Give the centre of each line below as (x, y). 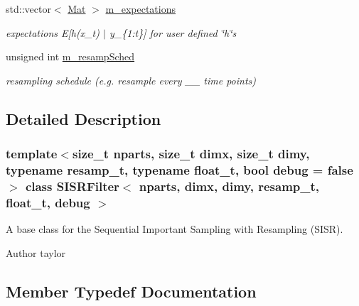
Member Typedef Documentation (131, 291)
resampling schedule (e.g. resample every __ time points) (131, 80)
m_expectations (140, 9)
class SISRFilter (72, 186)
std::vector (28, 9)
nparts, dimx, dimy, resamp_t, (229, 186)
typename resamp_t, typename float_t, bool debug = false (179, 170)
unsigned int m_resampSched (70, 56)
